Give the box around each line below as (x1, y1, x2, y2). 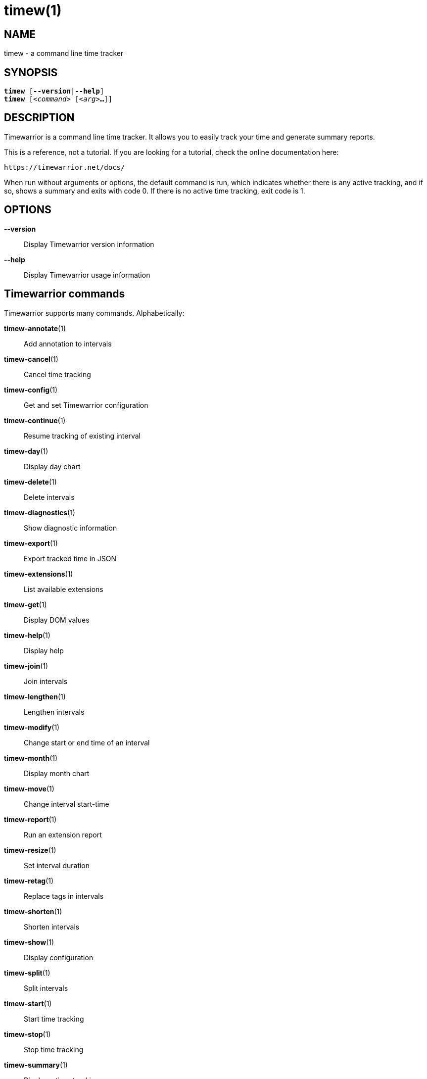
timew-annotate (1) (4, 324, 66, 333)
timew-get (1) (4, 600, 47, 609)
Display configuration (24, 953, 94, 962)
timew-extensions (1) (4, 569, 73, 578)
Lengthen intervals (24, 707, 85, 716)
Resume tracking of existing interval (24, 431, 141, 440)
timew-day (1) (4, 446, 48, 455)
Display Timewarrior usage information (24, 270, 150, 279)
